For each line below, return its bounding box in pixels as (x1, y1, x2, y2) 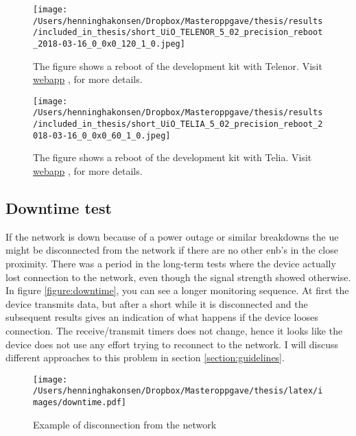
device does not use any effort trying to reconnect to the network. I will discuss (5, 337, 339, 351)
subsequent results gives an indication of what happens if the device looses (5, 310, 319, 324)
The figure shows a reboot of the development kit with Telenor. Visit (33, 58, 322, 73)
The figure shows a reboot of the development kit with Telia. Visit (33, 150, 312, 165)
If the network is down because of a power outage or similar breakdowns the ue (5, 229, 339, 243)
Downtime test (5, 197, 112, 219)
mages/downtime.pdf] (33, 398, 127, 408)
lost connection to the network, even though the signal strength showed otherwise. (5, 269, 351, 284)
